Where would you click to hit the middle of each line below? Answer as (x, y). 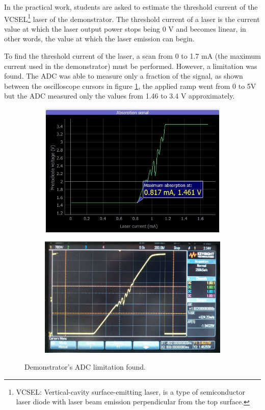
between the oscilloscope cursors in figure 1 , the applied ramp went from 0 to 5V (130, 86)
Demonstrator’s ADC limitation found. (85, 367)
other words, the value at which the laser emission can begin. (99, 39)
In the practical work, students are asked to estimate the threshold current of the (131, 7)
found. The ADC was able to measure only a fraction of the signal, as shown (124, 76)
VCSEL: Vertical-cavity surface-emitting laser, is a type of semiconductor (131, 391)
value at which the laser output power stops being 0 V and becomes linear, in (125, 28)
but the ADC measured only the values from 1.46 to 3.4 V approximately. (120, 96)
